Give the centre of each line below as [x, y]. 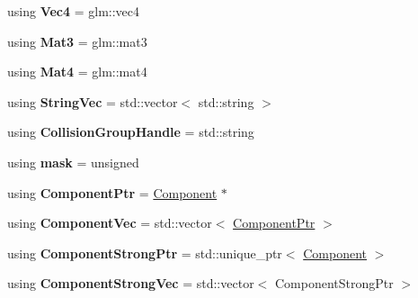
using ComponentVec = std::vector [110, 223]
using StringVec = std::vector [93, 101]
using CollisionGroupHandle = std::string [131, 132]
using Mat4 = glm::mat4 [77, 72]
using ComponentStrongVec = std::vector [131, 283]
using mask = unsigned [73, 162]
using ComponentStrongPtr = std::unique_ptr [145, 253]
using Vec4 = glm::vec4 [74, 11]
